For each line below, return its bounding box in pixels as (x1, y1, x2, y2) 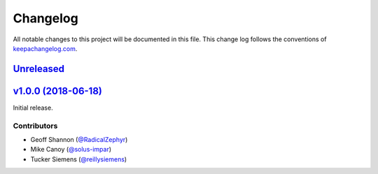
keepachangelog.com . (13, 44, 78, 52)
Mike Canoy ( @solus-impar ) (30, 145, 112, 154)
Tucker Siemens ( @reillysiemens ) (30, 154, 127, 164)
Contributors (13, 121, 58, 131)
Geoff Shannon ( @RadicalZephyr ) (30, 136, 128, 143)
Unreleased (13, 63, 65, 75)
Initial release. (13, 103, 53, 112)
